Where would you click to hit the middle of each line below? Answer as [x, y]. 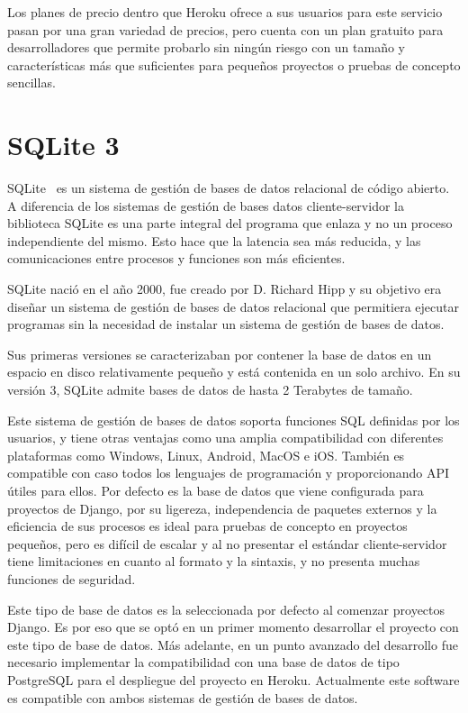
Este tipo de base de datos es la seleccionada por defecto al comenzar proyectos [226, 609]
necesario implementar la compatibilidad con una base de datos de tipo [203, 662]
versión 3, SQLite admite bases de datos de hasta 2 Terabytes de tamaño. [210, 390]
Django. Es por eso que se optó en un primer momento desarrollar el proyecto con [233, 627]
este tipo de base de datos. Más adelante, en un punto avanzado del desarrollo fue [233, 644]
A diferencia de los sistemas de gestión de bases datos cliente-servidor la [206, 205]
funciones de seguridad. [72, 578]
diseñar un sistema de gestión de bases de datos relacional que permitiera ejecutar [233, 306]
